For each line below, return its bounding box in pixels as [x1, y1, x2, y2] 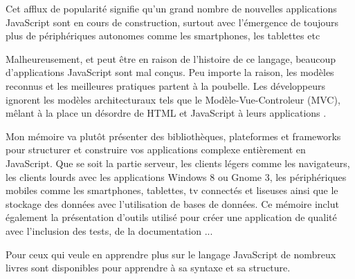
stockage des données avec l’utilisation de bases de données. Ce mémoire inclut [6, 196, 339, 211]
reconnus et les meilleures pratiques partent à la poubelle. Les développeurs [6, 78, 326, 93]
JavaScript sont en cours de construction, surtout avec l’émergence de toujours [6, 15, 339, 29]
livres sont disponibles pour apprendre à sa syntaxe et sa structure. [6, 260, 291, 275]
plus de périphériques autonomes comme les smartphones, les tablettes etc [6, 28, 320, 43]
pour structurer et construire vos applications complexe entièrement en [6, 142, 306, 157]
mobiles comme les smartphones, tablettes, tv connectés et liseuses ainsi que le [6, 183, 338, 198]
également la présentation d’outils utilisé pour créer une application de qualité [6, 210, 337, 224]
